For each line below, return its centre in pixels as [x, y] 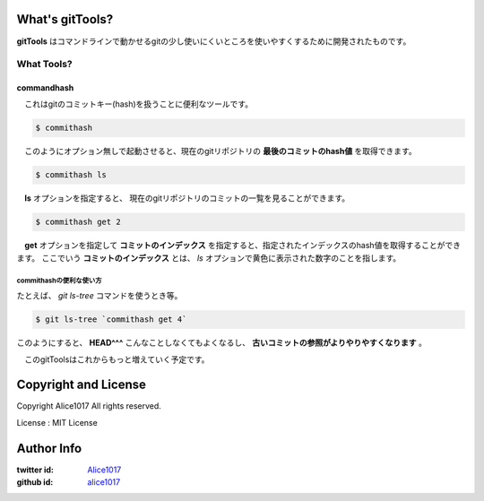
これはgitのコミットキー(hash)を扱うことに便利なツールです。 [138, 104]
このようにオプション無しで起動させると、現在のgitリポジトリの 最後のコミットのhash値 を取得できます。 [220, 151]
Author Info [49, 448]
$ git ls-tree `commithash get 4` [111, 320]
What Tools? [44, 65]
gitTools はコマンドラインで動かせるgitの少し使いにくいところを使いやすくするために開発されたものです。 [214, 41]
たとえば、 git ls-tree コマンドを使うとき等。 [99, 296]
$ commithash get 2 [78, 222]
